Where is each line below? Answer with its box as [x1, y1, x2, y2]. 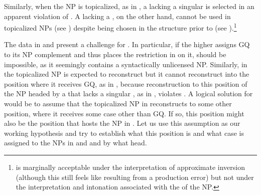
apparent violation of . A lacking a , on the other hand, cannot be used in [4, 11, 231, 21]
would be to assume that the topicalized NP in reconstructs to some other [4, 98, 232, 108]
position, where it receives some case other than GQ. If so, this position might [4, 108, 244, 118]
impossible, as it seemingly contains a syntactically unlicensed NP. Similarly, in [4, 59, 247, 69]
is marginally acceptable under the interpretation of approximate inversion [16, 161, 245, 172]
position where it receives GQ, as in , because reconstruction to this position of [4, 78, 247, 89]
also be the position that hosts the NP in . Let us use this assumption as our [4, 118, 240, 128]
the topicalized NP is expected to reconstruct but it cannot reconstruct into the [4, 69, 249, 79]
